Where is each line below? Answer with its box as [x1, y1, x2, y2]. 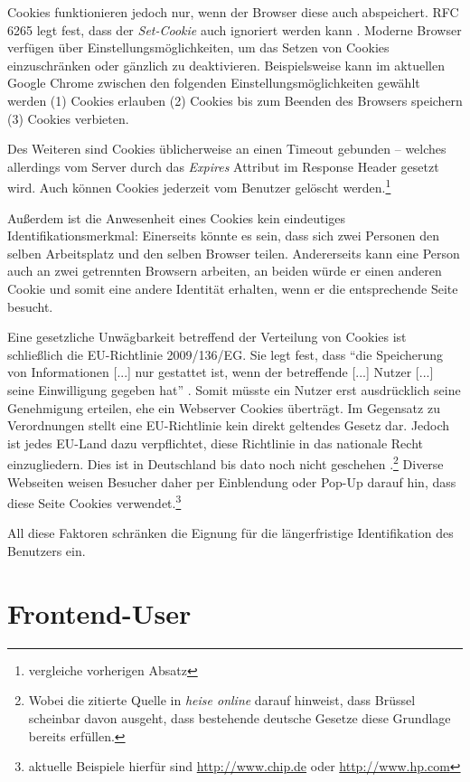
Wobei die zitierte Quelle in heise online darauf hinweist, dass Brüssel [28, 691, 416, 710]
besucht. [7, 297, 53, 316]
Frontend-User [7, 594, 192, 631]
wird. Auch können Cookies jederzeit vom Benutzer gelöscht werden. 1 [7, 175, 391, 196]
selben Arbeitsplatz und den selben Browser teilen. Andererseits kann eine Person [7, 243, 460, 262]
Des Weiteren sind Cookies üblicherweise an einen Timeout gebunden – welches [7, 139, 446, 158]
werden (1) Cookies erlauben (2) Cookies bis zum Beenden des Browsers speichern [7, 90, 463, 109]
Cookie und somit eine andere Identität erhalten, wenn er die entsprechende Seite [7, 278, 458, 297]
